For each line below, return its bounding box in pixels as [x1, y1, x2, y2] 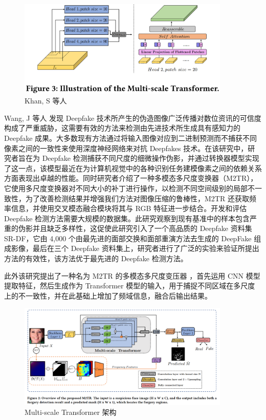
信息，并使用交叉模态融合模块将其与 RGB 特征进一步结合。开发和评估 [11, 203, 247, 214]
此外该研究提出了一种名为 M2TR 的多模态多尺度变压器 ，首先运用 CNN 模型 [4, 270, 260, 281]
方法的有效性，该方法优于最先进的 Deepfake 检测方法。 [4, 253, 188, 264]
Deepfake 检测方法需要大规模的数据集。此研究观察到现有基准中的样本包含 [4, 213, 250, 223]
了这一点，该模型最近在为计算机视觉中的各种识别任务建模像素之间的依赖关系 [4, 162, 262, 173]
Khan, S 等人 [25, 95, 67, 106]
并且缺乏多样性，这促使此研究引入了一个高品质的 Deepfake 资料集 [32, 223, 252, 234]
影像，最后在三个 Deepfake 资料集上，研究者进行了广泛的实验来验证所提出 [11, 243, 259, 254]
